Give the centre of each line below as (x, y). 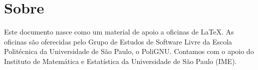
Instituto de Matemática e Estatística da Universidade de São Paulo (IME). (120, 61)
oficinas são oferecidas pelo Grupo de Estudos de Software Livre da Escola (118, 41)
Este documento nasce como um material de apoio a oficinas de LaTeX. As (119, 32)
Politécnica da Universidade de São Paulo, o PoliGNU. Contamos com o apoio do (129, 51)
